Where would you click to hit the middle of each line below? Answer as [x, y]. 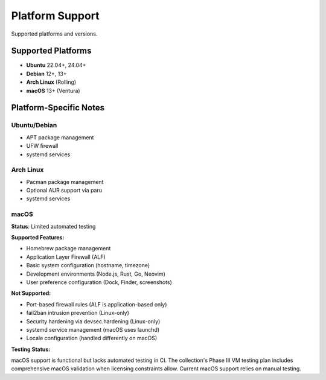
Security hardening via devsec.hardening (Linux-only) [93, 321]
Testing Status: [31, 349]
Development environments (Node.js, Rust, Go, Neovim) [96, 274]
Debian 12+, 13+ [46, 74]
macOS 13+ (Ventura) [53, 90]
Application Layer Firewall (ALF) [66, 257]
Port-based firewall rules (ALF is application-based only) [97, 304]
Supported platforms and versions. [54, 34]
